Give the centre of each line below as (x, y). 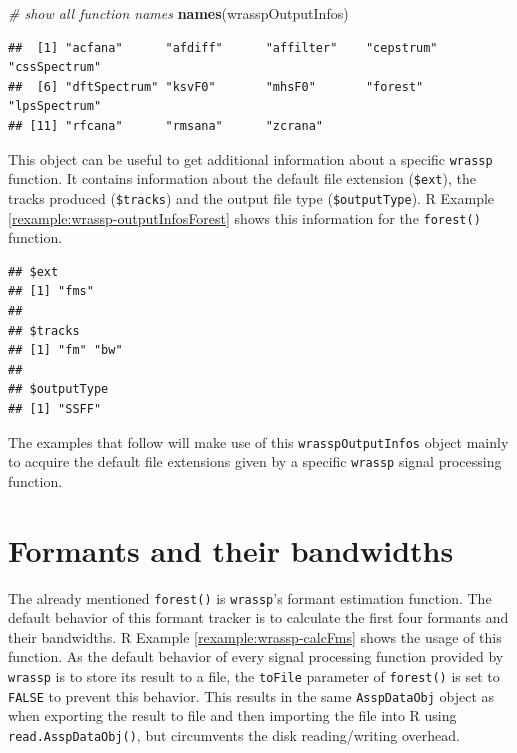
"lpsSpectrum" (55, 106)
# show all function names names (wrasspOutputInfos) (178, 13)
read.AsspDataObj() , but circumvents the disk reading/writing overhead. (234, 734)
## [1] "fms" (51, 291)
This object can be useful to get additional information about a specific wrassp (250, 158)
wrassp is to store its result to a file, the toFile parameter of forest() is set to (254, 676)
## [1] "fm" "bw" (65, 350)
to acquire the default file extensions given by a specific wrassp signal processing (255, 461)
